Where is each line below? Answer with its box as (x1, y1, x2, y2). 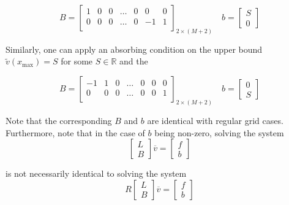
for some (61, 55, 93, 68)
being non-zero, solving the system (154, 126, 284, 139)
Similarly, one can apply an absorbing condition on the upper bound (6, 42, 263, 55)
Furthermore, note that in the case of (6, 126, 145, 139)
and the (119, 55, 148, 68)
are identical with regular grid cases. (147, 114, 283, 126)
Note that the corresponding (6, 114, 112, 126)
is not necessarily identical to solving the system (6, 167, 187, 180)
